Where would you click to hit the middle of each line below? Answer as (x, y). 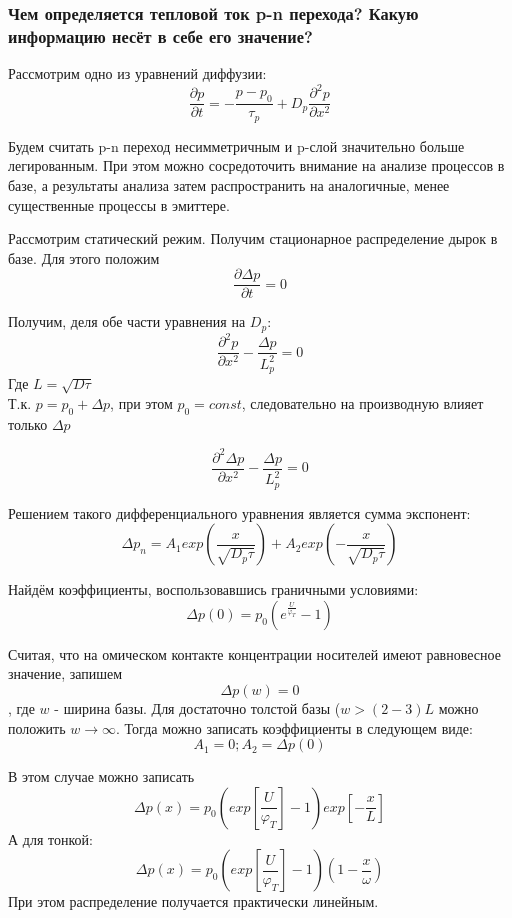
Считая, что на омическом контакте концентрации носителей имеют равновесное (254, 653)
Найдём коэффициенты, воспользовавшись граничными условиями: (213, 589)
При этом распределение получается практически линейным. (193, 901)
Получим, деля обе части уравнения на (127, 321)
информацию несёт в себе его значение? (160, 35)
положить (37, 727)
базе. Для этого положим (84, 257)
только (28, 423)
